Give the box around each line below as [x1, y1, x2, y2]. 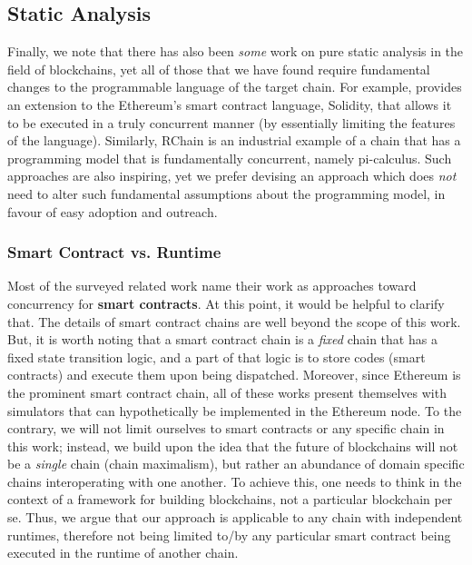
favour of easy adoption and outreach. [7, 202, 218, 221]
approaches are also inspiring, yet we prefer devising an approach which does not [7, 166, 457, 185]
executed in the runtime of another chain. [7, 543, 239, 562]
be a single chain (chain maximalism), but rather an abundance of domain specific [7, 454, 465, 473]
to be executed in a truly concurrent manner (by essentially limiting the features [7, 113, 456, 132]
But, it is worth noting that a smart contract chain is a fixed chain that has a [7, 330, 438, 349]
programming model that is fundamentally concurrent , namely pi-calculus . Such [7, 148, 452, 167]
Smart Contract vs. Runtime [7, 241, 221, 263]
